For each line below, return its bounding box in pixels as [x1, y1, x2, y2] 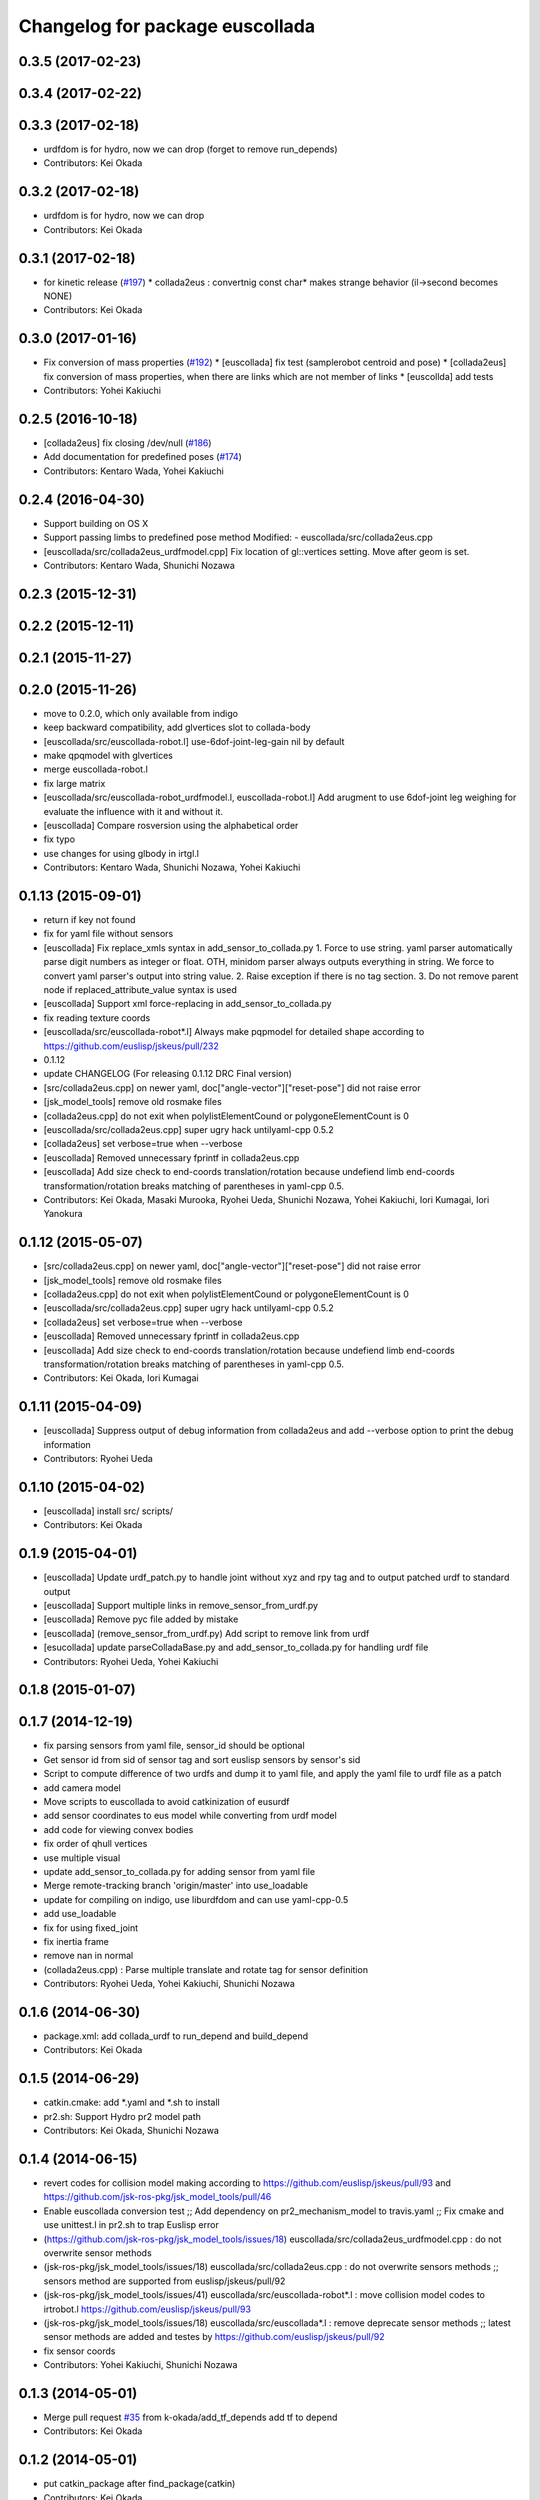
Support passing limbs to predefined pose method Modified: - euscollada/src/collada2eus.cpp [43, 531, 434, 544]
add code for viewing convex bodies [43, 1823, 194, 1835]
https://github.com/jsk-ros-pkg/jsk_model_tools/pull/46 [43, 2191, 272, 2203]
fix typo [43, 833, 75, 845]
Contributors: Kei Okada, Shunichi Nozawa [43, 2125, 220, 2137]
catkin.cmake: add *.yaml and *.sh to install [43, 2096, 220, 2109]
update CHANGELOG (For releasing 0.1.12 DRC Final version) [43, 1068, 292, 1080]
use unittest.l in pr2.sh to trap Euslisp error [43, 2219, 219, 2231]
